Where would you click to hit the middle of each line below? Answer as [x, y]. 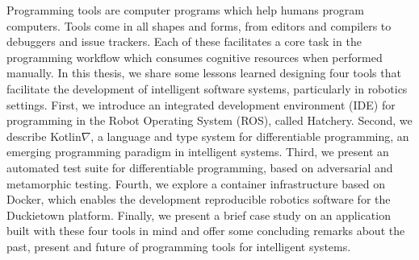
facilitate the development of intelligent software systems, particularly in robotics [207, 88]
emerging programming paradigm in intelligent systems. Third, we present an [198, 152]
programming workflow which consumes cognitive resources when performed [195, 57]
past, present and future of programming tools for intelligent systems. [179, 246]
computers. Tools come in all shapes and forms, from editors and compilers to [199, 25]
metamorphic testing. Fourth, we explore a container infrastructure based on [196, 183]
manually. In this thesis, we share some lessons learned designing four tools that [204, 73]
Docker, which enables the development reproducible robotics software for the [199, 199]
